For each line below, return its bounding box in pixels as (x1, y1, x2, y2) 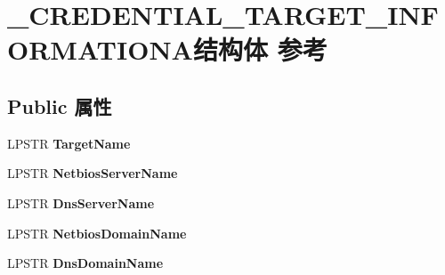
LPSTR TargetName (7, 133, 131, 152)
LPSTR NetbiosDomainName (7, 223, 187, 242)
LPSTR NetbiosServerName (7, 164, 178, 182)
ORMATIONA (7, 31, 193, 68)
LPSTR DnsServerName (7, 193, 155, 212)
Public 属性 (7, 92, 112, 119)
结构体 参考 (192, 31, 328, 68)
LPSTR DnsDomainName (7, 254, 164, 272)
